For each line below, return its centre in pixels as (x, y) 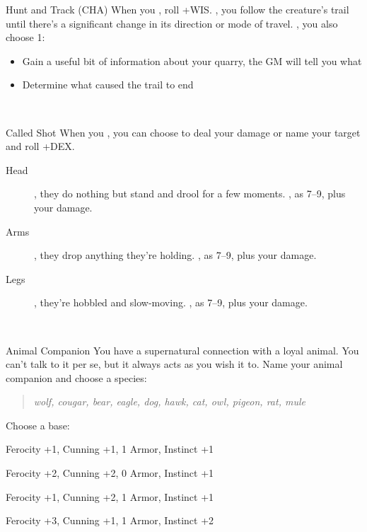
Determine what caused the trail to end (108, 85)
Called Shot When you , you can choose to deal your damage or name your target (183, 132)
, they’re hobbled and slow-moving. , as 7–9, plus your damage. (171, 302)
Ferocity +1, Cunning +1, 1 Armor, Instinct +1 (110, 449)
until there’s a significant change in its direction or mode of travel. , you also (172, 23)
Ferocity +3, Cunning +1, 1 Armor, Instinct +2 (110, 520)
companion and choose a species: (76, 377)
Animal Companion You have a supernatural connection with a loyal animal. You (182, 350)
